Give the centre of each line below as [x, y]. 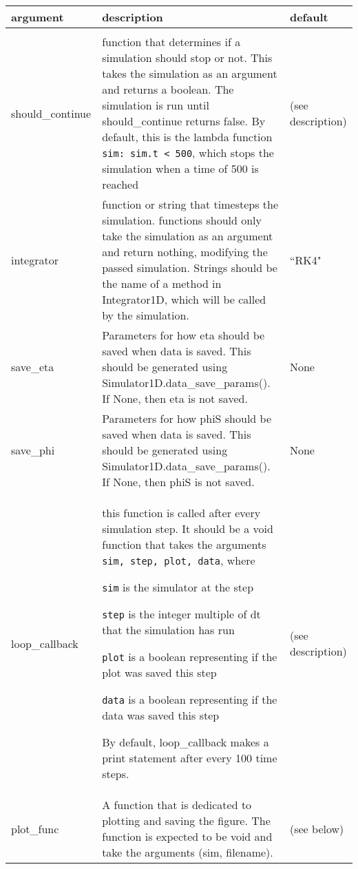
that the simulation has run [168, 630]
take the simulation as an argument [188, 236]
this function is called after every [181, 513]
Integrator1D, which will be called [184, 299]
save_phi [33, 450]
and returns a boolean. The [168, 89]
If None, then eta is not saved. [175, 398]
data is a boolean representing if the [190, 699]
